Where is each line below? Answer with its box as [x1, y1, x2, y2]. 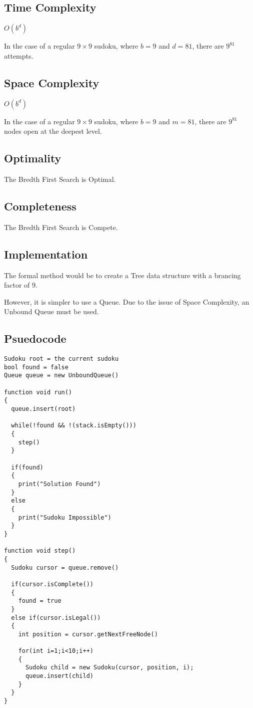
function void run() [4, 388, 72, 396]
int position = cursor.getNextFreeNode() [18, 630, 158, 638]
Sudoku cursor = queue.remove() [11, 564, 119, 571]
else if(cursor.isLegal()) [11, 614, 101, 621]
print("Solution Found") [18, 481, 101, 488]
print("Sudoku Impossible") [18, 514, 111, 521]
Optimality [4, 150, 61, 166]
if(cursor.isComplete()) [11, 580, 93, 588]
